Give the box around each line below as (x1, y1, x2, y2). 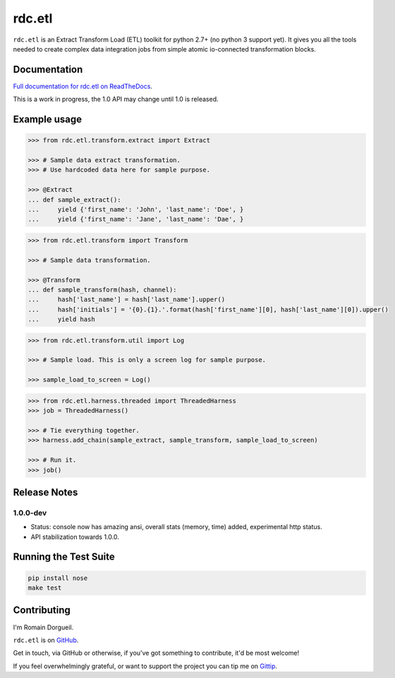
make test (28, 584, 62, 592)
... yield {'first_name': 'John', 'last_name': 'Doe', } (28, 205, 244, 213)
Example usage (13, 114, 83, 126)
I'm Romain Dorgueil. (13, 623, 74, 631)
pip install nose (28, 574, 88, 582)
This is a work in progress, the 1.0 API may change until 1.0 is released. (13, 95, 219, 104)
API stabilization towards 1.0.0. (30, 533, 119, 541)
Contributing (13, 604, 71, 617)
